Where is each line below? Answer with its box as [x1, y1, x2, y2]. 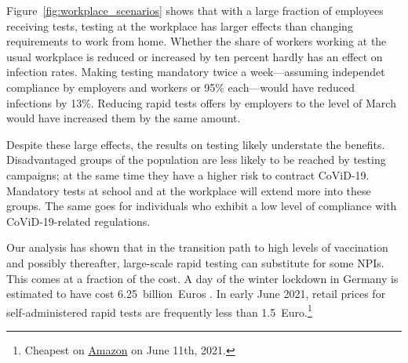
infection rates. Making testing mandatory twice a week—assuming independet [6, 64, 385, 80]
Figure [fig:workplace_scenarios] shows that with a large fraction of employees [6, 2, 384, 18]
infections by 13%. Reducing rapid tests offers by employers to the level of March [6, 94, 396, 111]
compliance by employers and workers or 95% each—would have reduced [6, 78, 355, 95]
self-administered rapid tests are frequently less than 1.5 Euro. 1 [6, 301, 312, 320]
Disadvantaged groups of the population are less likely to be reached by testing [6, 151, 386, 168]
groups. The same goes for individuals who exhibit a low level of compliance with [6, 198, 397, 214]
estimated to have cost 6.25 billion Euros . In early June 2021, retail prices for [6, 285, 386, 302]
